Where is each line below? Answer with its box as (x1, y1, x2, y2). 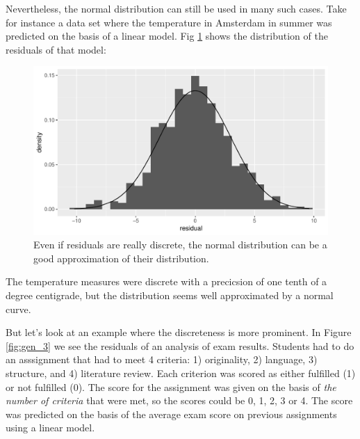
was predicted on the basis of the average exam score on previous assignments (6, 406, 337, 421)
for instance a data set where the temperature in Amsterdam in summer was (6, 15, 332, 29)
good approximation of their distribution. (33, 250, 209, 265)
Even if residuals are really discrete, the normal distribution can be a (33, 237, 327, 252)
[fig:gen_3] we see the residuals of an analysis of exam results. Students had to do (6, 338, 354, 353)
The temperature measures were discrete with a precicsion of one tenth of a (6, 274, 327, 289)
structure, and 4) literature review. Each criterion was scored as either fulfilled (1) (6, 365, 356, 380)
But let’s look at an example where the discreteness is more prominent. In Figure (6, 325, 352, 340)
